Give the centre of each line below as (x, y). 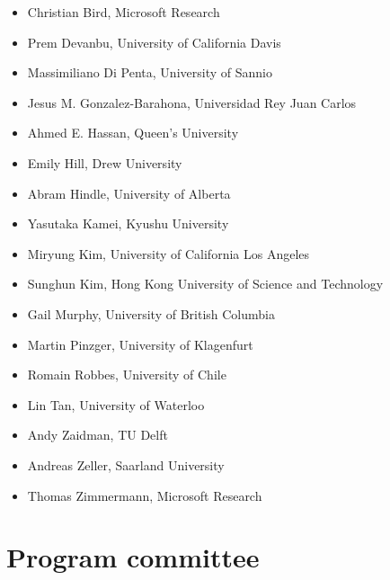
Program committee (133, 557)
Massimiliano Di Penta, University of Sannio (150, 72)
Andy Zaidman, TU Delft (97, 435)
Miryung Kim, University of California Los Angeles (168, 253)
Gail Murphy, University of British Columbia (151, 313)
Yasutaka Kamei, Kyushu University (128, 223)
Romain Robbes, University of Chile (127, 375)
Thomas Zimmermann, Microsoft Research (145, 495)
